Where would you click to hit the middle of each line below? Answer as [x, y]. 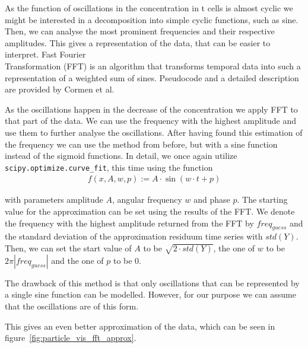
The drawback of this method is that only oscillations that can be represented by [152, 282]
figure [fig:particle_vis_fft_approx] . [71, 338]
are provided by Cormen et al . [60, 89]
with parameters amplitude [54, 199]
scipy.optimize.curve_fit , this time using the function [109, 167]
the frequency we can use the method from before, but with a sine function [141, 144]
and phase [212, 199]
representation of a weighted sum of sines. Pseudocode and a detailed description [152, 77]
